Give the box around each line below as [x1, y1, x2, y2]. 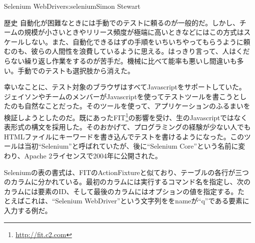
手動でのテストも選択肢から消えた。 [17, 65, 134, 75]
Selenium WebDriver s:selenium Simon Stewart [4, 1, 141, 11]
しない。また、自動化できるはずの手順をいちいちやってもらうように [24, 36, 244, 46]
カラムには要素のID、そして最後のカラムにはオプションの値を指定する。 [4, 186, 238, 196]
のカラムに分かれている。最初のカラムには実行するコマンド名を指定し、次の [4, 177, 251, 187]
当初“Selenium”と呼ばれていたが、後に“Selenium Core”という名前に [24, 141, 238, 151]
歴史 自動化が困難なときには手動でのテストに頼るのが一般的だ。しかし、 [4, 17, 240, 27]
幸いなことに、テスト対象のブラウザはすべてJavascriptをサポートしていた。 [4, 82, 246, 92]
